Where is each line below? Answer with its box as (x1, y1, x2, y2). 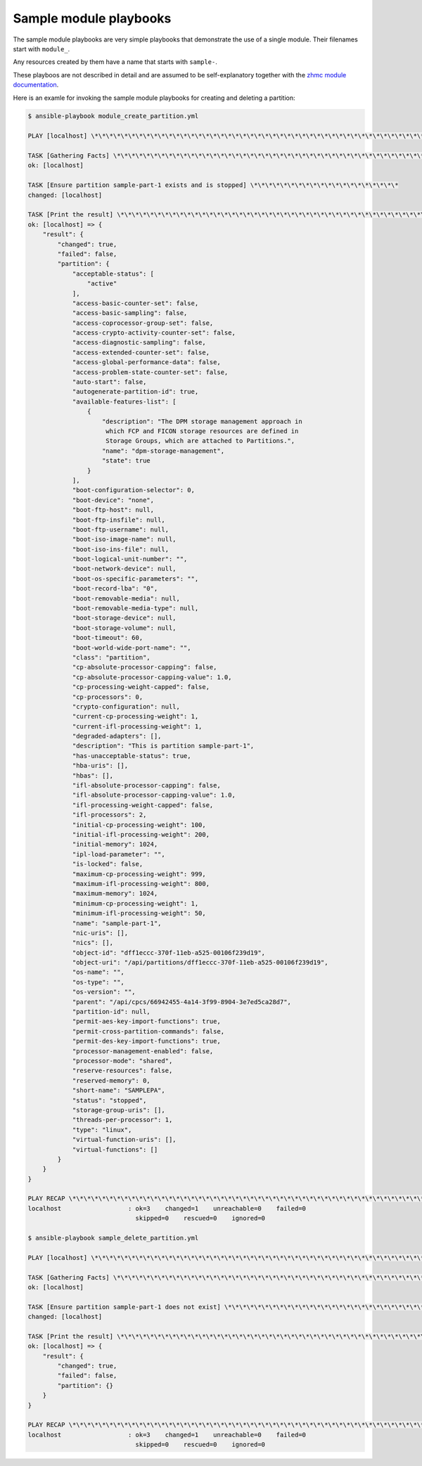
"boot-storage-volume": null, (72, 624, 177, 632)
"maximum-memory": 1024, (72, 889, 158, 898)
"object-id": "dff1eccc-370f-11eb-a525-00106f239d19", (72, 949, 266, 956)
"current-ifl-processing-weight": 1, (72, 722, 203, 731)
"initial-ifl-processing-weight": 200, (72, 830, 210, 838)
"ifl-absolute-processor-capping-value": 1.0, (72, 791, 236, 799)
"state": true (102, 457, 151, 465)
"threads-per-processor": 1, (72, 1116, 173, 1124)
